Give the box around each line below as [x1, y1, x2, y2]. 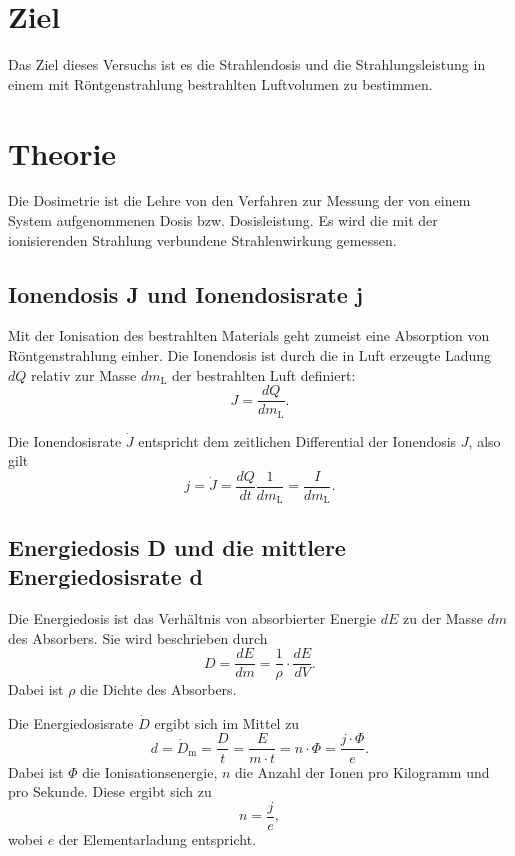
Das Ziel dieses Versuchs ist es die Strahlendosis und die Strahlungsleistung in [8, 54, 486, 75]
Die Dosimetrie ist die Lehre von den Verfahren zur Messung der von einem [8, 190, 471, 211]
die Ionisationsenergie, [82, 761, 218, 782]
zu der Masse [402, 608, 483, 629]
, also [468, 430, 501, 451]
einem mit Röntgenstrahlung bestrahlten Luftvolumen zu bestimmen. [8, 73, 433, 94]
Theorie [8, 132, 117, 173]
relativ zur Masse [31, 364, 137, 385]
